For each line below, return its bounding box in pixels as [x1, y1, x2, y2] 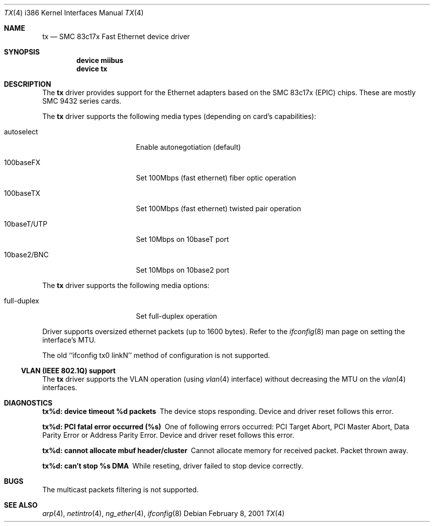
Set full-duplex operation [136, 312, 217, 320]
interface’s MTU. [42, 336, 96, 344]
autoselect [4, 127, 38, 136]
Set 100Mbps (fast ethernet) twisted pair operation [136, 204, 301, 213]
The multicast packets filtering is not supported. [42, 485, 199, 494]
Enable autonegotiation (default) [136, 143, 241, 151]
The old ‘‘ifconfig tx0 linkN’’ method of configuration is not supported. [42, 351, 271, 359]
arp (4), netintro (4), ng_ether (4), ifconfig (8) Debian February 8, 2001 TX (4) [42, 509, 285, 518]
